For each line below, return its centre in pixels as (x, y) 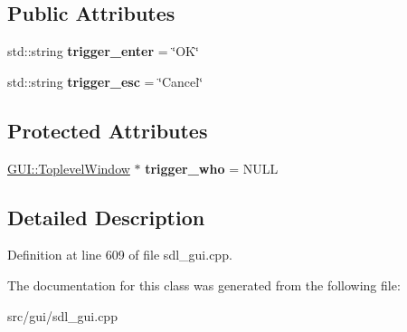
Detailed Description (106, 217)
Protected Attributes (108, 130)
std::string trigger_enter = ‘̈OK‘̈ (103, 51)
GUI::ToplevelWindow (69, 168)
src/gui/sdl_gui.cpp (62, 315)
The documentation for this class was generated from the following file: (204, 285)
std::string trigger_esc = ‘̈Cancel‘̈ (105, 81)
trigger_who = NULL (212, 168)
